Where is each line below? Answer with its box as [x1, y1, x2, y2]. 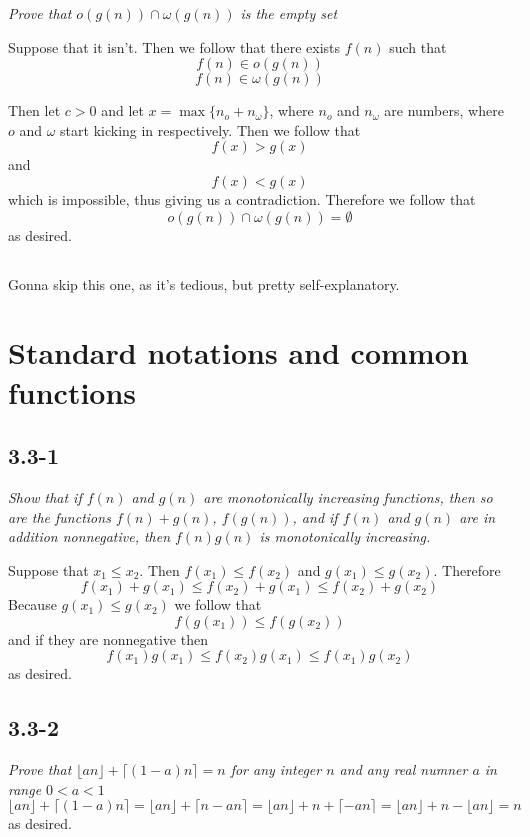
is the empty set [240, 3, 338, 23]
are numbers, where [384, 100, 504, 121]
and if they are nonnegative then [8, 628, 208, 649]
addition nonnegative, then [8, 526, 171, 547]
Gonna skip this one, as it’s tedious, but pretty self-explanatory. [8, 273, 400, 294]
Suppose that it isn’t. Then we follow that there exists [8, 36, 341, 57]
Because [8, 594, 57, 615]
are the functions [8, 506, 111, 527]
